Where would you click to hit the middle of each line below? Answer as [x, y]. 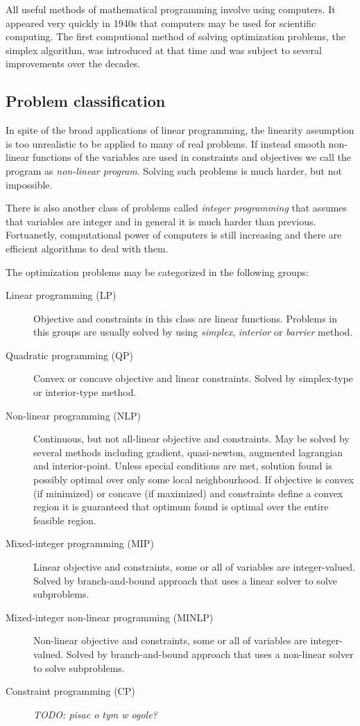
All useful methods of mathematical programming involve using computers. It [171, 9]
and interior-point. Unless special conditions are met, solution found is [183, 466]
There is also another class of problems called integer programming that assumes [177, 208]
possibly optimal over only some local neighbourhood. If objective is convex [194, 479]
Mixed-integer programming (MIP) [80, 543]
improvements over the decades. [73, 63]
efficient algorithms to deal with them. [87, 248]
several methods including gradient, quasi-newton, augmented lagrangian [188, 452]
